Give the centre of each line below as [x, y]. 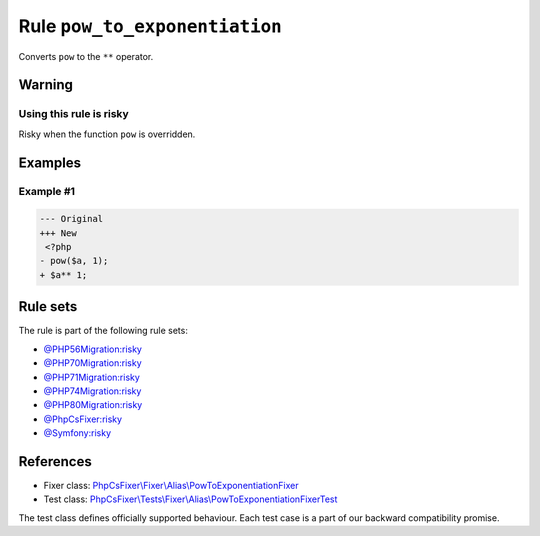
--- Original [71, 219]
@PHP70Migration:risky [92, 363]
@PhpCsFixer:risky [83, 419]
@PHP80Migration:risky [93, 405]
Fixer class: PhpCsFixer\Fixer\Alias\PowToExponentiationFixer [171, 485]
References [55, 461]
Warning [46, 85]
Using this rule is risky [73, 114]
